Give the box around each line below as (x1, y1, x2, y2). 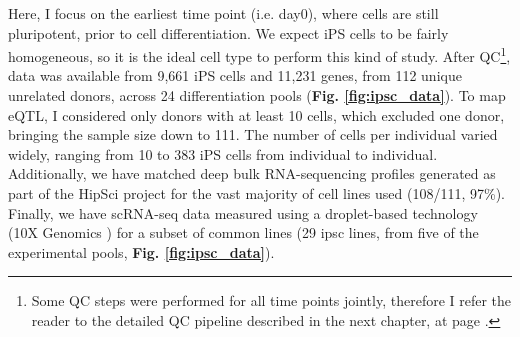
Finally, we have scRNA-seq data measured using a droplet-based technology (8, 202, 478, 223)
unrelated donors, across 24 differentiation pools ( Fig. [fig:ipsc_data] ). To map (8, 85, 506, 106)
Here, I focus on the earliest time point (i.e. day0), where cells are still (8, 3, 439, 23)
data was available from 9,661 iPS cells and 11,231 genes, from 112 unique (8, 65, 462, 86)
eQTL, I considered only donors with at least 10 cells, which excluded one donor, (8, 104, 505, 125)
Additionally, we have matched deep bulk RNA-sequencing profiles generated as (8, 163, 496, 184)
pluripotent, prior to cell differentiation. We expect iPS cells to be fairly (8, 22, 449, 43)
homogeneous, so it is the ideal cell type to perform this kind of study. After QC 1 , (8, 43, 511, 66)
